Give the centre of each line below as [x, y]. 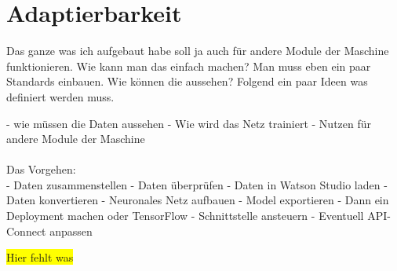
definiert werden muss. [60, 96]
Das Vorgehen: [41, 169]
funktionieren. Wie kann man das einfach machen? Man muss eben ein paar [189, 66]
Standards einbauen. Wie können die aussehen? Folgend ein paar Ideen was [187, 81]
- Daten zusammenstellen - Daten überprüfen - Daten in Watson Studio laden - [197, 184]
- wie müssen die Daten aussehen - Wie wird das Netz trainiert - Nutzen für [189, 123]
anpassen [71, 231]
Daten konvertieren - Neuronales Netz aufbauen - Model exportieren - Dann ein [198, 200]
